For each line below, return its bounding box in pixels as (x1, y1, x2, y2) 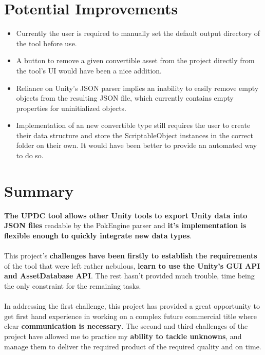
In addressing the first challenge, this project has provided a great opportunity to (4, 301, 260, 311)
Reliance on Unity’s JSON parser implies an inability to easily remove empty (16, 82, 259, 93)
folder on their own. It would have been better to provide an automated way (16, 140, 257, 151)
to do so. (16, 150, 44, 161)
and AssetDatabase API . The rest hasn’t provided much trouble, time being (4, 270, 255, 281)
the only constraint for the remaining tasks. (4, 280, 141, 291)
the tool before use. (16, 38, 77, 48)
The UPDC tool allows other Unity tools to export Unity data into (4, 210, 248, 220)
